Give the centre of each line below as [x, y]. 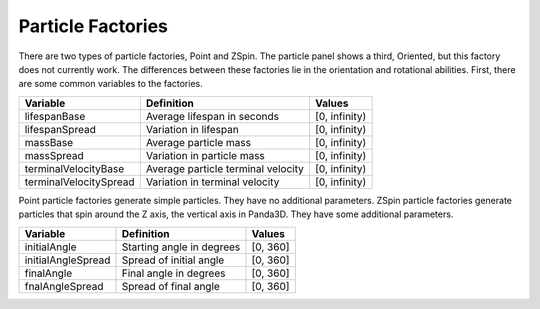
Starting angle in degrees [181, 247]
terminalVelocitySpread [79, 182]
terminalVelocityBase [74, 168]
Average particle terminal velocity [224, 168]
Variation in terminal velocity [212, 182]
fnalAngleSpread [64, 286]
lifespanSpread [60, 129]
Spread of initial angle [173, 260]
